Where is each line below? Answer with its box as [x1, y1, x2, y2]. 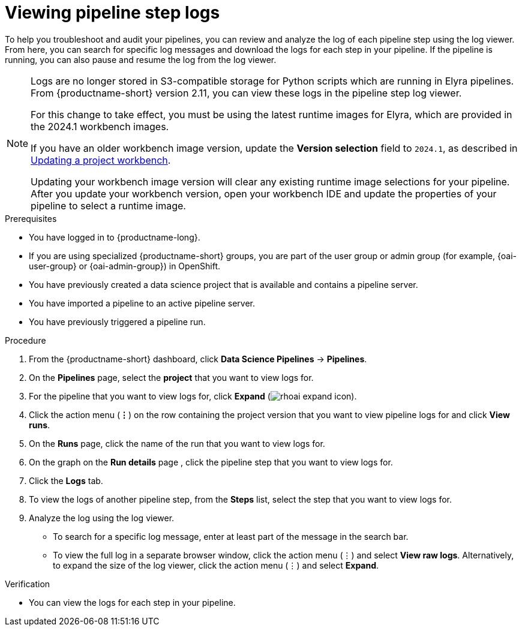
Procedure [5, 335, 46, 345]
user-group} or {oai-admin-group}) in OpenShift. [29, 260, 221, 271]
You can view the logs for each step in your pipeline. [29, 597, 236, 608]
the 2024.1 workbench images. [31, 120, 169, 133]
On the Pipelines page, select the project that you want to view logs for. [29, 372, 314, 383]
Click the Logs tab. [29, 475, 103, 486]
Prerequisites [5, 213, 57, 224]
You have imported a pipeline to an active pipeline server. [29, 298, 255, 308]
